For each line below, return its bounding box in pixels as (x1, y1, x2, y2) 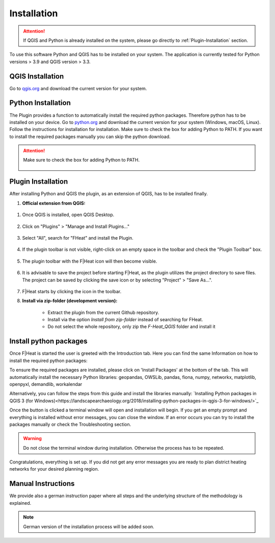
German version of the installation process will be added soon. (23, 523, 155, 530)
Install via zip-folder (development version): (22, 298, 118, 304)
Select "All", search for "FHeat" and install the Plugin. (22, 235, 133, 241)
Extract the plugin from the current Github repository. (47, 309, 159, 316)
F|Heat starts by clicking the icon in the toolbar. (22, 288, 122, 294)
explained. (9, 500, 32, 506)
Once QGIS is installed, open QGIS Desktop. (22, 212, 115, 218)
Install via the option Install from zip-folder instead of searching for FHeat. (47, 317, 203, 323)
